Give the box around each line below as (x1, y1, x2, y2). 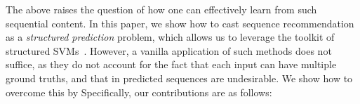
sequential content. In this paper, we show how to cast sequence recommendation (6, 15, 354, 30)
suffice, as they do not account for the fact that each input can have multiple (6, 57, 337, 72)
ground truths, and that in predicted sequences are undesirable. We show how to (6, 70, 353, 85)
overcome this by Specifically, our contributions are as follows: (6, 84, 272, 99)
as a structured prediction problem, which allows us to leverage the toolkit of (6, 30, 335, 44)
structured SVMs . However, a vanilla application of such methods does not (6, 43, 332, 58)
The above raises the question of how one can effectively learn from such (6, 2, 317, 16)
